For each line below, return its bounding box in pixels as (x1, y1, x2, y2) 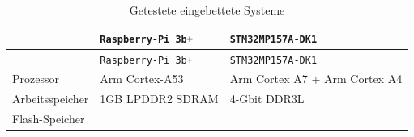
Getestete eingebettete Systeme (129, 2, 285, 18)
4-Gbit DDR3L (229, 90, 305, 107)
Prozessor (12, 70, 59, 87)
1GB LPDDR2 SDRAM (100, 90, 219, 107)
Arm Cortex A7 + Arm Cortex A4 (229, 70, 403, 87)
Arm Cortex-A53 (100, 70, 184, 87)
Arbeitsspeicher (12, 90, 89, 107)
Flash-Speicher (12, 110, 85, 127)
